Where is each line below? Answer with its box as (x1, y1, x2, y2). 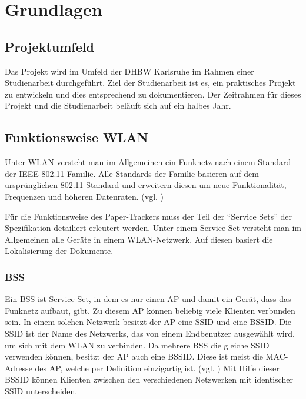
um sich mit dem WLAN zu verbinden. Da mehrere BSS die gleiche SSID (5, 338, 270, 351)
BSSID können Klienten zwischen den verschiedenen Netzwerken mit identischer (5, 373, 293, 385)
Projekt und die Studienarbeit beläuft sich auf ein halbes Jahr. (5, 99, 231, 112)
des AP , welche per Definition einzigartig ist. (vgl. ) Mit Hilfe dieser (35, 361, 280, 374)
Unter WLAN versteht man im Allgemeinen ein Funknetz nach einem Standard (5, 156, 291, 168)
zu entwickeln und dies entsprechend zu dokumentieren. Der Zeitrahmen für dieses (5, 88, 301, 100)
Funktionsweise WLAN (5, 128, 148, 146)
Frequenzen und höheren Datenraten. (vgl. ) (5, 190, 164, 202)
